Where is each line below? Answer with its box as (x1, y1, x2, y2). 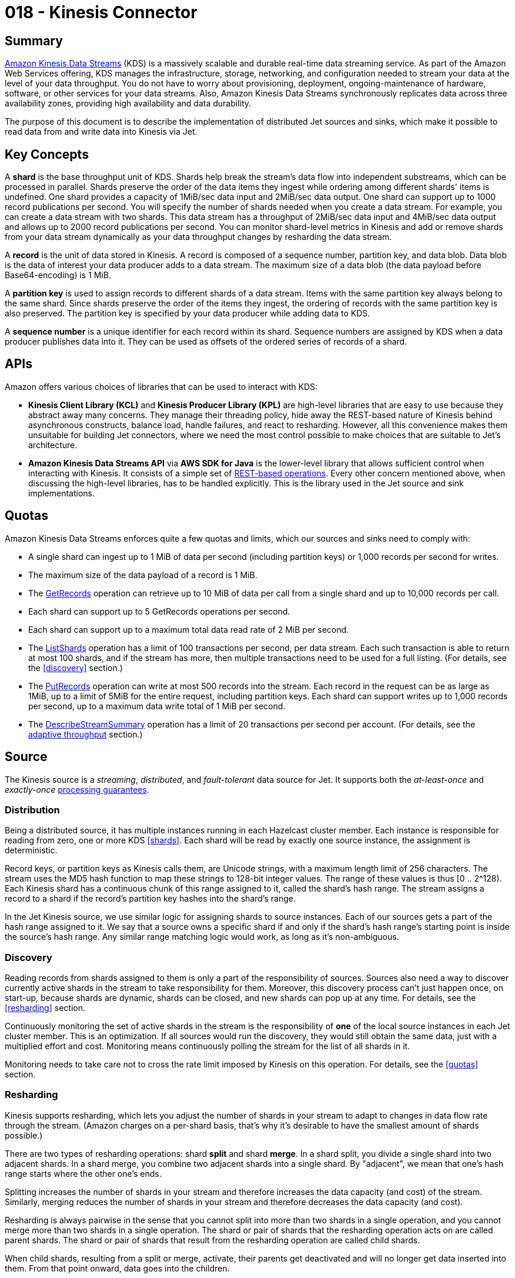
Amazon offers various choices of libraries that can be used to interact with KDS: (5, 381, 318, 392)
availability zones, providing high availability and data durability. (5, 98, 252, 109)
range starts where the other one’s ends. (5, 1168, 162, 1179)
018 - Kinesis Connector (5, 2, 198, 22)
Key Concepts (5, 146, 89, 162)
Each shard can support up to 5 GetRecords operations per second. (28, 606, 290, 616)
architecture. (28, 439, 78, 450)
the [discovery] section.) (28, 662, 123, 673)
